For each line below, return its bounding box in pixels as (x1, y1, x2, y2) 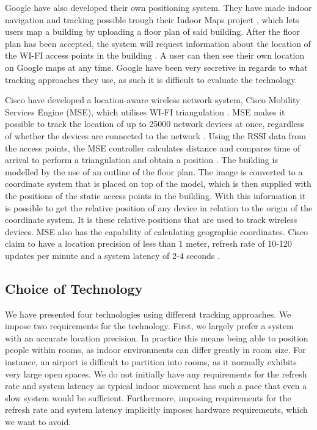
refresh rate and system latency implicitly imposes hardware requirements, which (5, 403, 308, 416)
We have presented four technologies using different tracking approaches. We (5, 307, 291, 320)
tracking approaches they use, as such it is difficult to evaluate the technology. (5, 73, 297, 86)
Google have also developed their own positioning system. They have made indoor (5, 1, 312, 13)
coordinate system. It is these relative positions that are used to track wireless (5, 213, 297, 226)
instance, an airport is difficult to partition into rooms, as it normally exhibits (5, 355, 297, 368)
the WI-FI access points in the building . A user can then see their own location (5, 49, 305, 62)
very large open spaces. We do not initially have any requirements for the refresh (5, 367, 307, 380)
